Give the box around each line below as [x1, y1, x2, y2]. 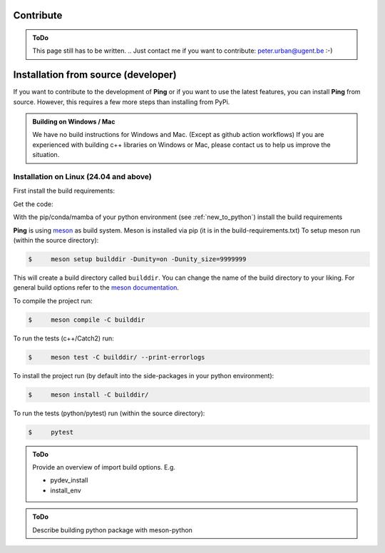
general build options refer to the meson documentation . [13, 283, 180, 292]
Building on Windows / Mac [32, 118, 115, 126]
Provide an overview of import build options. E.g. [32, 462, 176, 471]
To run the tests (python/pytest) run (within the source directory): [13, 409, 205, 417]
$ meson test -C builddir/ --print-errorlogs [28, 353, 205, 361]
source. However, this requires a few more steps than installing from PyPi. [13, 97, 230, 106]
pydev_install [50, 476, 88, 484]
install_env [50, 486, 81, 494]
